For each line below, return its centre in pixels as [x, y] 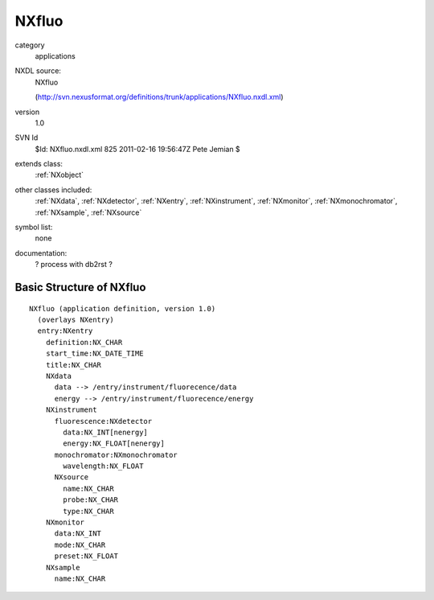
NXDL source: [38, 71]
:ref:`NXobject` [59, 175]
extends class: [39, 164]
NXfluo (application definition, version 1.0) [123, 308]
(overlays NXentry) [76, 319]
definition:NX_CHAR [84, 342]
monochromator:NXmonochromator [116, 455]
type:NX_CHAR [88, 511]
